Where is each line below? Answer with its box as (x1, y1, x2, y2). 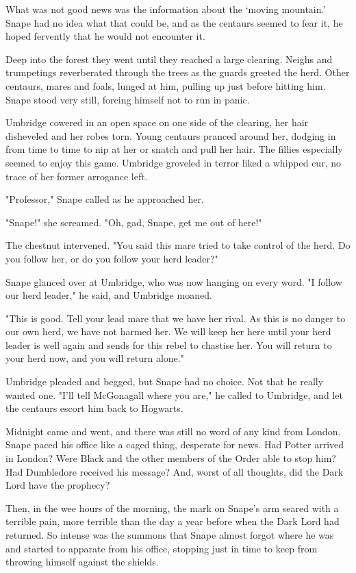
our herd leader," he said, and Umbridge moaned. (5, 288, 212, 302)
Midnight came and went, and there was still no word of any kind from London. (5, 424, 341, 438)
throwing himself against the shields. (5, 554, 159, 569)
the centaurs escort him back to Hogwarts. (5, 401, 183, 415)
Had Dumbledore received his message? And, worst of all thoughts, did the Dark (5, 464, 344, 478)
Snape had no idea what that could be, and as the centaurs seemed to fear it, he (5, 15, 343, 29)
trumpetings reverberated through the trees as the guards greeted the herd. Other (5, 65, 350, 80)
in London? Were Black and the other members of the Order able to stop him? (5, 451, 336, 465)
